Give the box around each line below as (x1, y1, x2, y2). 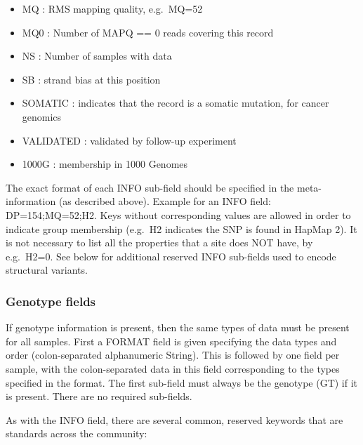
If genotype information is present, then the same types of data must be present (6, 320, 350, 335)
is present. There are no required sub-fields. (6, 389, 192, 404)
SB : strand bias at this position (22, 72, 161, 86)
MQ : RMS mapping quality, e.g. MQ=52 (22, 1, 203, 15)
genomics (22, 109, 62, 124)
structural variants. (6, 263, 88, 277)
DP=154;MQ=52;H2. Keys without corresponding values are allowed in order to (6, 207, 351, 222)
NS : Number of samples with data (22, 48, 172, 63)
